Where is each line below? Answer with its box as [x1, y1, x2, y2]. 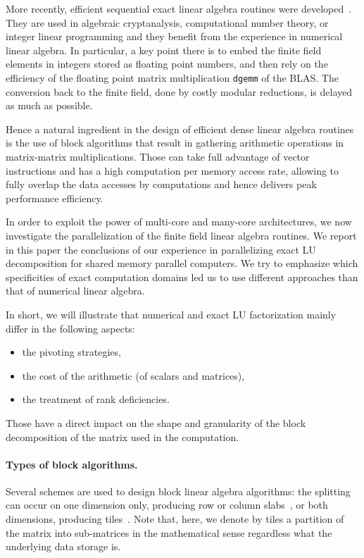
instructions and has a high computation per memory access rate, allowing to [6, 163, 339, 178]
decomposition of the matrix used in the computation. [6, 429, 239, 444]
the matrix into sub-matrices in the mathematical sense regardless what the [6, 525, 332, 540]
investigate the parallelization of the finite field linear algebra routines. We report [6, 228, 357, 242]
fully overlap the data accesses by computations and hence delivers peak [6, 177, 317, 192]
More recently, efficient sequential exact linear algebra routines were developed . [6, 1, 352, 15]
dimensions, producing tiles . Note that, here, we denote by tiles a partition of [6, 512, 344, 526]
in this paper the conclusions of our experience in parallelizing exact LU [6, 242, 316, 256]
